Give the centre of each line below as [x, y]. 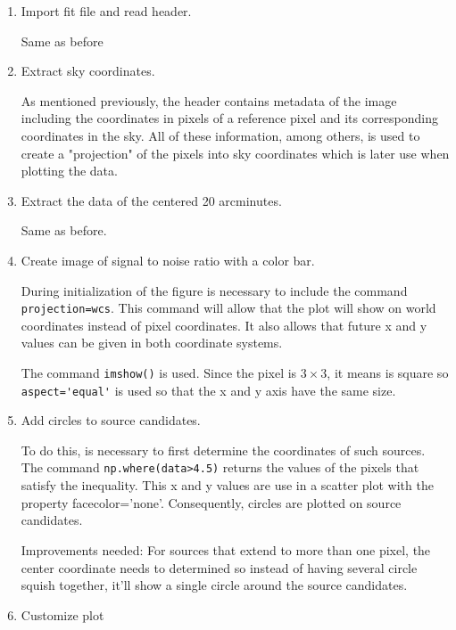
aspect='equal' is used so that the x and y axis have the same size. [208, 390]
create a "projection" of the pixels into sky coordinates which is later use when [235, 153]
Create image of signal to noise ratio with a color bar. [168, 260]
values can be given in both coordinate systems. [152, 343]
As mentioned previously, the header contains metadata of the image [209, 100]
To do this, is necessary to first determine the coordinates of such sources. [223, 450]
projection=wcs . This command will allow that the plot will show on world [228, 308]
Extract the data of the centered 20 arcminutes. [151, 200]
